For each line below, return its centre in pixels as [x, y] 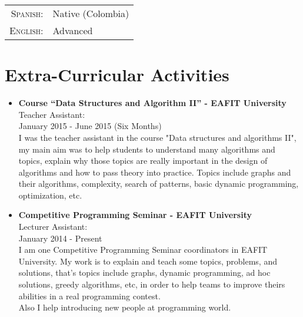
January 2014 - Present [60, 238]
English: [26, 30]
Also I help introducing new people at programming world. [125, 307]
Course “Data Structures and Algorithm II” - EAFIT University [152, 103]
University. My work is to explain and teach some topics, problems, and [148, 261]
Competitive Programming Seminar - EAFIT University [135, 215]
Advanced [73, 30]
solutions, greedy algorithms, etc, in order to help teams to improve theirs [152, 284]
